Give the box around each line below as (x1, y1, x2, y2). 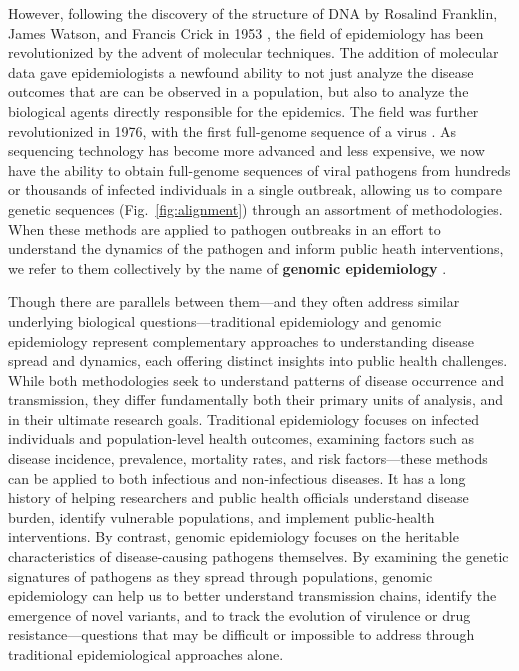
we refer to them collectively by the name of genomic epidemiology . (8, 257, 447, 278)
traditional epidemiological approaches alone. (8, 644, 284, 664)
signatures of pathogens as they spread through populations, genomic (8, 565, 433, 586)
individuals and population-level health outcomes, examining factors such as (8, 428, 474, 449)
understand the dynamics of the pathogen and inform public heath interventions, (8, 238, 504, 259)
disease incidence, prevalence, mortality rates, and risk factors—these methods (8, 448, 488, 469)
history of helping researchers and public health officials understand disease (8, 487, 469, 508)
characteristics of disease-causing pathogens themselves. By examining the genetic (8, 546, 509, 567)
